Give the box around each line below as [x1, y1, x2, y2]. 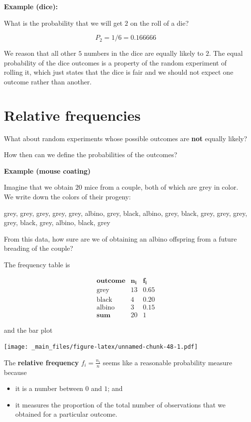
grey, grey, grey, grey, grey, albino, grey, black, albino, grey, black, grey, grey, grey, [4, 208, 247, 218]
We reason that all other [4, 48, 76, 58]
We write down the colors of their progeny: [4, 192, 131, 202]
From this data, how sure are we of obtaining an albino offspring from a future [4, 233, 237, 243]
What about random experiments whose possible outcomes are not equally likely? [4, 133, 247, 143]
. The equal [209, 48, 243, 58]
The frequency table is [4, 260, 70, 270]
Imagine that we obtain [4, 182, 74, 192]
